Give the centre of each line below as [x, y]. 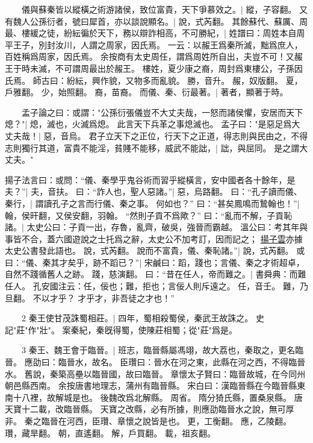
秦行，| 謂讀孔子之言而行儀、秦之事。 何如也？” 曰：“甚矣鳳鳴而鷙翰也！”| [152, 203]
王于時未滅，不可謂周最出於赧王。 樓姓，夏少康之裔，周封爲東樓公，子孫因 [154, 68]
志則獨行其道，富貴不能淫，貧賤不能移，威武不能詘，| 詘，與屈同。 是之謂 [152, 147]
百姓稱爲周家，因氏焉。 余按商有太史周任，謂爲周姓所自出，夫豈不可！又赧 [154, 56]
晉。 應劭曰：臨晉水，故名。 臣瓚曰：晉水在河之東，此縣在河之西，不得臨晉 [155, 362]
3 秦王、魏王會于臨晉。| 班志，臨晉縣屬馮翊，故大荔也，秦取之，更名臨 [163, 350]
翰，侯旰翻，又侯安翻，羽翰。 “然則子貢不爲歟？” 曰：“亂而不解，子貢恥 [149, 215]
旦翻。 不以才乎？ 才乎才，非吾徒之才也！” [90, 297]
